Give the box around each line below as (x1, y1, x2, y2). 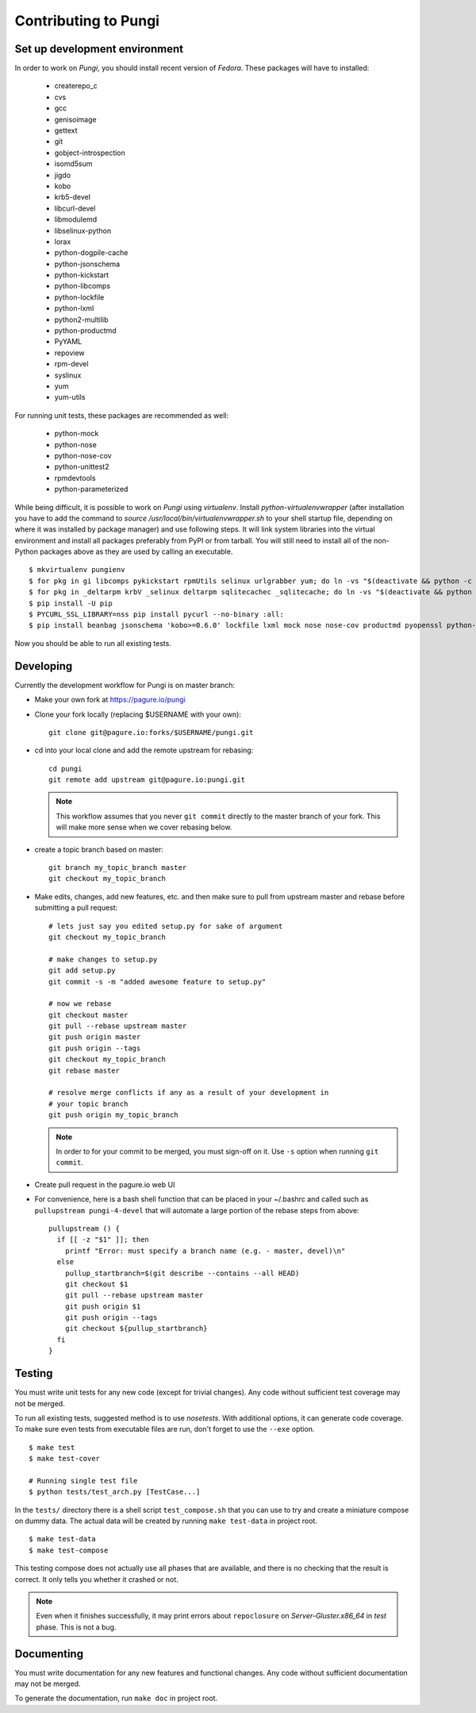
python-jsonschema (54, 259, 121, 269)
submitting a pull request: (34, 903, 118, 913)
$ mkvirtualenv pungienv (29, 565, 125, 574)
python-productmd (54, 326, 117, 335)
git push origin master (48, 1033, 141, 1042)
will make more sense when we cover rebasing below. (56, 822, 232, 832)
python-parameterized (54, 485, 129, 494)
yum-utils (54, 392, 86, 402)
